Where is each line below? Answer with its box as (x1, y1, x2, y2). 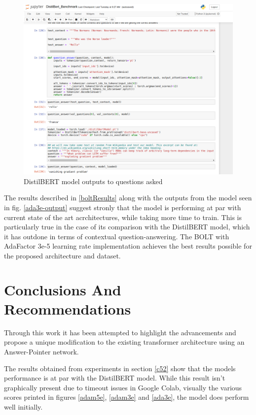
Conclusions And (4, 279, 121, 299)
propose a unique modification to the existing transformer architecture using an (4, 337, 245, 347)
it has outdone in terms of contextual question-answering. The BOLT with (4, 231, 229, 241)
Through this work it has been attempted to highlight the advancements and (4, 327, 236, 337)
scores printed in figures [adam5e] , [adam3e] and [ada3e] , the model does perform (4, 392, 249, 402)
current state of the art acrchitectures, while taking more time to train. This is (4, 212, 242, 222)
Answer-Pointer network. (4, 347, 79, 356)
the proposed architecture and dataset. (4, 250, 121, 260)
